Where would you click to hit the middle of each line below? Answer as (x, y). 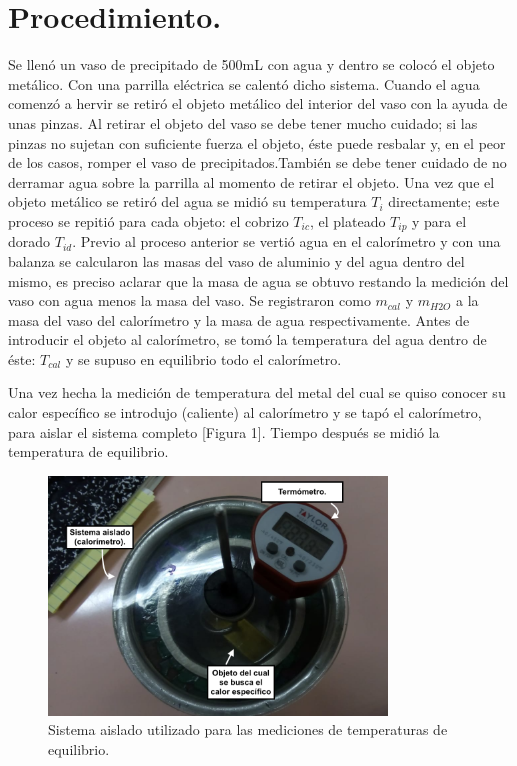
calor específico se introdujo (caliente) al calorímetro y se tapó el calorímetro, (245, 412)
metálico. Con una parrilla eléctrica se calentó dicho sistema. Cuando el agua (244, 83)
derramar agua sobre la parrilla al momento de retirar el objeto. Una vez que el (251, 181)
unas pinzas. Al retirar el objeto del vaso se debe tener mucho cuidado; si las (243, 122)
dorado (29, 241)
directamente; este (444, 201)
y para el (439, 220)
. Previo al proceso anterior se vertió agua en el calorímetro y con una (286, 241)
